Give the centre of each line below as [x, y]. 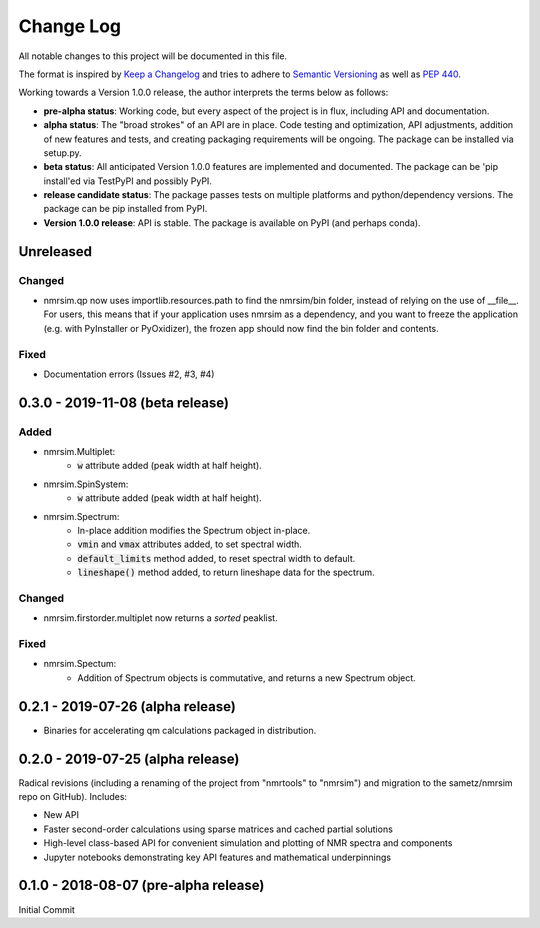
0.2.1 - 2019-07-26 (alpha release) [127, 706]
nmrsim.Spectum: [80, 664]
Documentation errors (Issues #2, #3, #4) [129, 374]
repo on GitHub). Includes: [73, 797]
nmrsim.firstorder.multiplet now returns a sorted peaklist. [161, 618]
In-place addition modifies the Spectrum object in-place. [194, 531]
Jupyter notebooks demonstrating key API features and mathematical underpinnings [217, 857]
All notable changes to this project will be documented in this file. [153, 56]
